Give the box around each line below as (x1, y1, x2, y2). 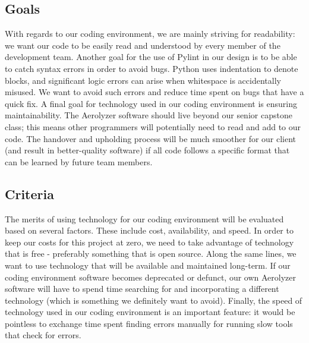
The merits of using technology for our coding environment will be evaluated (5, 212, 284, 225)
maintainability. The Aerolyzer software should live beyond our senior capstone (5, 109, 292, 121)
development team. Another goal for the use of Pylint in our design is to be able (5, 51, 297, 63)
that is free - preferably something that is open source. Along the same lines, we (5, 247, 297, 260)
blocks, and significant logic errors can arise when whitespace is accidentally (5, 74, 281, 86)
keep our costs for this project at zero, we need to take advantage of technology (5, 235, 294, 248)
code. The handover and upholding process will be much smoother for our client (5, 132, 297, 144)
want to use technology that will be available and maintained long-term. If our (5, 259, 291, 271)
